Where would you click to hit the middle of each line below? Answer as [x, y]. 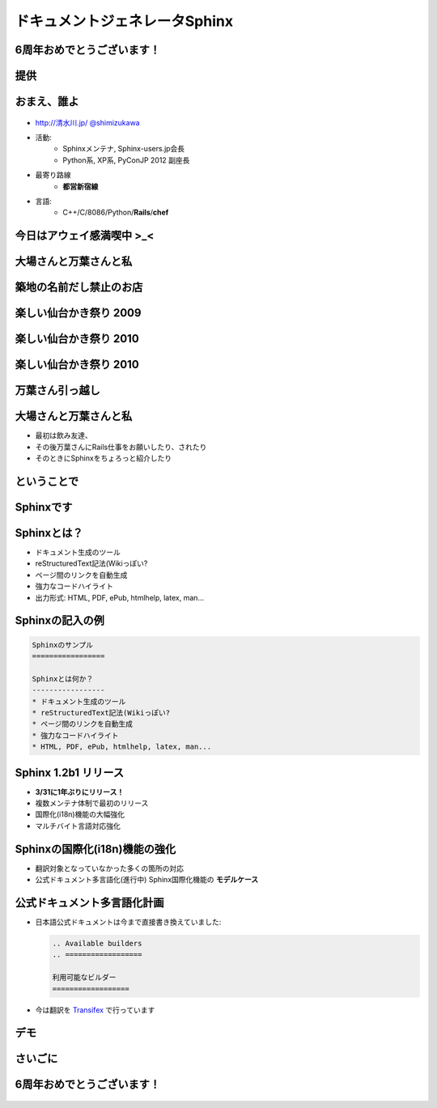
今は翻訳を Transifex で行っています [95, 1010]
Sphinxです [44, 507]
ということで [47, 481]
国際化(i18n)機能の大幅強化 [80, 814]
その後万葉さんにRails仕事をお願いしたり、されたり [121, 447]
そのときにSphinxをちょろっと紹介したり [104, 458]
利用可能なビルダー [84, 978]
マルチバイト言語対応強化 [78, 826]
